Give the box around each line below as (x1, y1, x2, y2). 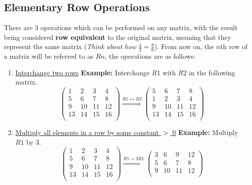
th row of (220, 41, 248, 51)
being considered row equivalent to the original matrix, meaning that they (4, 32, 231, 42)
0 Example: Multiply (172, 127, 238, 137)
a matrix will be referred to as (4, 51, 94, 61)
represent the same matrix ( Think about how (4, 41, 136, 51)
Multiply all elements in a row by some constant (15, 127, 159, 137)
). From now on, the (154, 41, 214, 51)
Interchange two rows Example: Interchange (15, 67, 150, 77)
